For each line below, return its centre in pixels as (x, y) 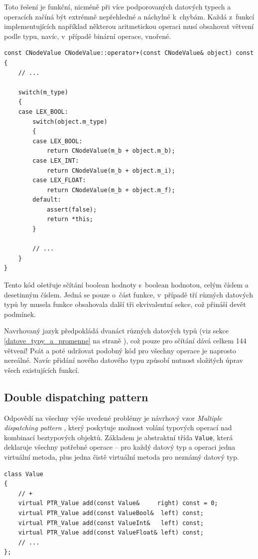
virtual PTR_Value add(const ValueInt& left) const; (111, 523)
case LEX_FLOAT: (59, 180)
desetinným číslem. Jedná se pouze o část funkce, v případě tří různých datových (129, 294)
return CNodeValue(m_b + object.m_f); (111, 190)
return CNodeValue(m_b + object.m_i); (111, 170)
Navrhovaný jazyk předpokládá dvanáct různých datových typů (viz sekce (116, 331)
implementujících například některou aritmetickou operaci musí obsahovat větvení (129, 26)
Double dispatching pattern (76, 397)
